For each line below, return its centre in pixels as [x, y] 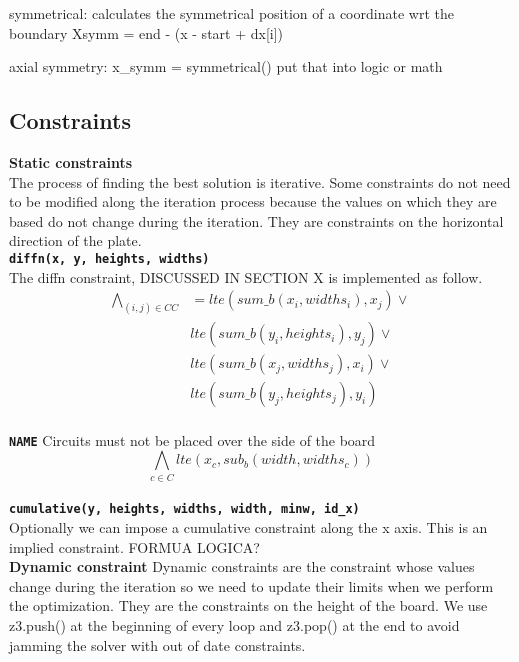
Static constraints [71, 161]
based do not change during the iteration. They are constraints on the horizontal [256, 220]
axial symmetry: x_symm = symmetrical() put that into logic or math [226, 66]
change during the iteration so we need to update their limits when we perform [251, 585]
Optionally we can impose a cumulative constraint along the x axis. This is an [248, 527]
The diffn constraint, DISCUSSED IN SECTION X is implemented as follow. [246, 276]
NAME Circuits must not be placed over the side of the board [192, 439]
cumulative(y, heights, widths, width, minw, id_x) [184, 509]
